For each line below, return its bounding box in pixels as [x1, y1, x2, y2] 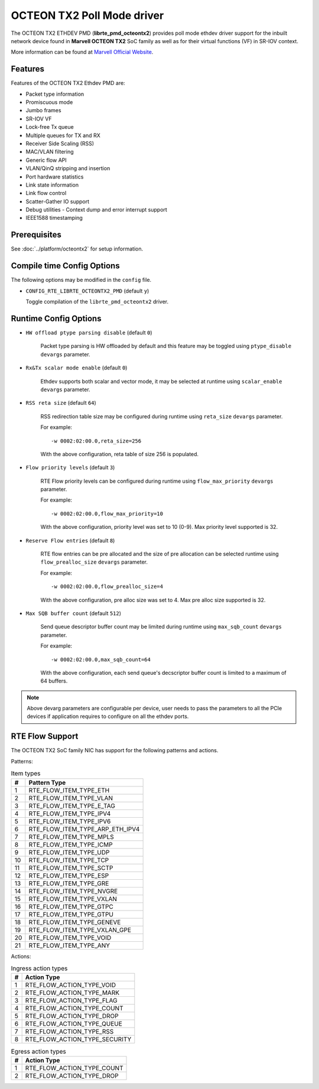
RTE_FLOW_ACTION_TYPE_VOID [25, 981, 116, 989]
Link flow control [25, 190, 67, 197]
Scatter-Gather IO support [25, 198, 90, 205]
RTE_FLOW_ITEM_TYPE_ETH [28, 786, 110, 794]
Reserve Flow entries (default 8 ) [25, 537, 115, 544]
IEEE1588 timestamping [25, 214, 83, 222]
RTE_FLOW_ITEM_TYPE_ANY [28, 941, 110, 950]
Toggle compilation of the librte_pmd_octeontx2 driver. [25, 298, 168, 305]
